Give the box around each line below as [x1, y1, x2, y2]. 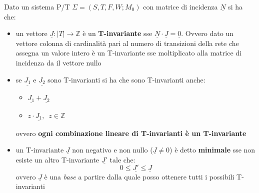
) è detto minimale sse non [169, 144, 255, 155]
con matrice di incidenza [143, 1, 218, 11]
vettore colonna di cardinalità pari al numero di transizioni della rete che [15, 37, 239, 48]
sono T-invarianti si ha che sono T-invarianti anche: [47, 74, 205, 84]
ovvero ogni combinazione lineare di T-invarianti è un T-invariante [15, 127, 246, 138]
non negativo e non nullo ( [72, 144, 153, 155]
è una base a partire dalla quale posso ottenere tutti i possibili [44, 171, 234, 181]
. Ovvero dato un [181, 28, 233, 38]
